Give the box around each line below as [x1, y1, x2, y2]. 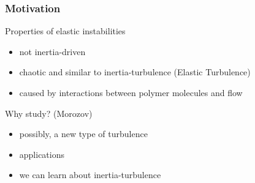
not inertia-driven [19, 45, 86, 58]
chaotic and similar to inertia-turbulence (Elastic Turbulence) [19, 65, 251, 78]
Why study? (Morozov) [5, 106, 93, 119]
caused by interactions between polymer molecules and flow [19, 86, 243, 99]
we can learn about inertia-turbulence [19, 168, 161, 181]
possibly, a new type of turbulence [19, 127, 148, 140]
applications [19, 148, 65, 160]
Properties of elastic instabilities [5, 24, 126, 37]
